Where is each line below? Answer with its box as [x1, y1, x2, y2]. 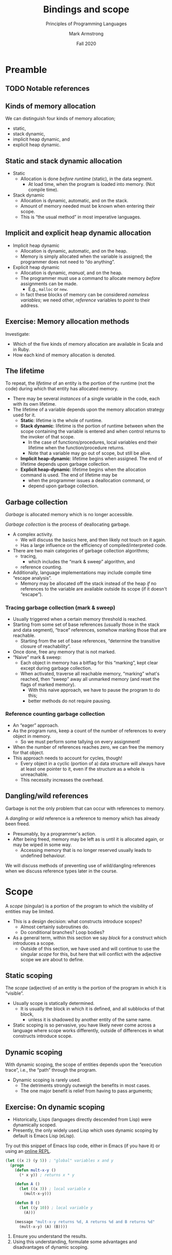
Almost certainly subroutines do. [20, 923, 89, 930]
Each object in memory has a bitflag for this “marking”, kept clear [20, 659, 158, 665]
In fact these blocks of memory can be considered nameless [20, 291, 149, 297]
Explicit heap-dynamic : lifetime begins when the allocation [20, 466, 146, 473]
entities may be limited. [5, 908, 54, 915]
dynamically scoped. [12, 1121, 57, 1128]
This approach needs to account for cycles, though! [12, 755, 123, 761]
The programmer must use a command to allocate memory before [20, 275, 160, 281]
